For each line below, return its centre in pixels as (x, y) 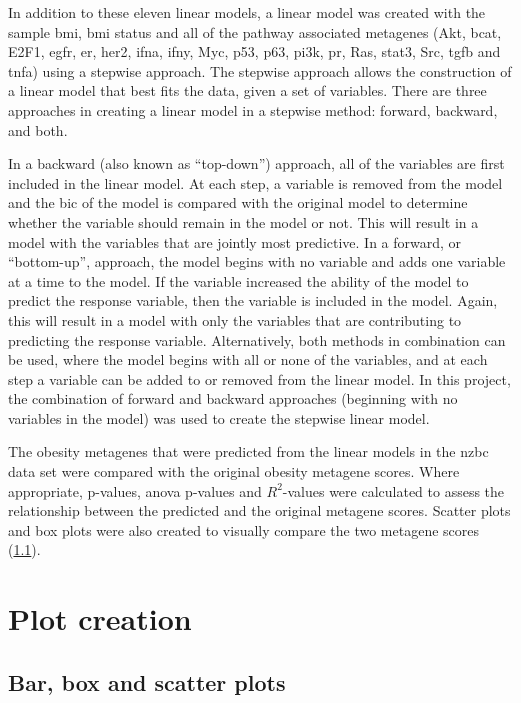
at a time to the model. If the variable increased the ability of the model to (238, 280)
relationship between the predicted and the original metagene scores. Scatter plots (259, 510)
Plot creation (100, 618)
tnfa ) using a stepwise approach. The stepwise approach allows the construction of (260, 70)
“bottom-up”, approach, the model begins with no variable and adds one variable (257, 261)
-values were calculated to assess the (393, 490)
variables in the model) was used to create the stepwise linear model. (219, 417)
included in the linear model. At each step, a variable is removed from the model (255, 182)
